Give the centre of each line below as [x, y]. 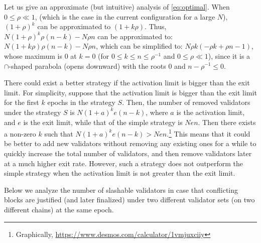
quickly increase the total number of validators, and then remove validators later [128, 153]
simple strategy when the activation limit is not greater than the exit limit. [120, 173]
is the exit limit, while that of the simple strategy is [103, 122]
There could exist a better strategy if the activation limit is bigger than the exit [127, 83]
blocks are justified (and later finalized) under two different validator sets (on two [129, 200]
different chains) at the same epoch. [59, 209]
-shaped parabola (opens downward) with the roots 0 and [97, 66]
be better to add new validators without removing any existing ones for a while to [130, 143]
